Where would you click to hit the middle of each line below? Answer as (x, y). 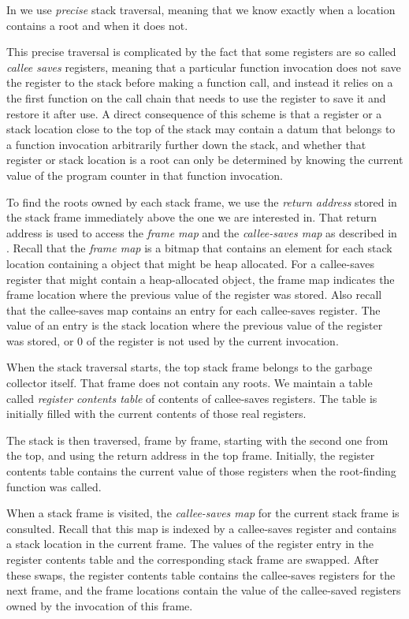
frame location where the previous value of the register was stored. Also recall (194, 295)
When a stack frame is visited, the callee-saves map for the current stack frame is (203, 513)
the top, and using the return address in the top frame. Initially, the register (191, 455)
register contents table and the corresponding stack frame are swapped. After (193, 559)
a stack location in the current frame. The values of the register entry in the (190, 544)
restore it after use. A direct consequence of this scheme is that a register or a (194, 113)
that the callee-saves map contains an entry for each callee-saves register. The (193, 309)
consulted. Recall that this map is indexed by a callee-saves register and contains (202, 528)
